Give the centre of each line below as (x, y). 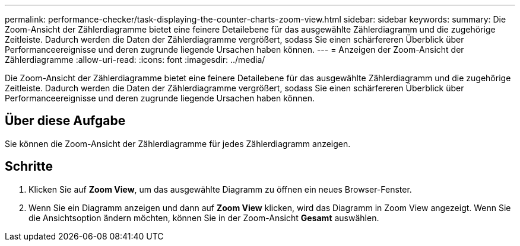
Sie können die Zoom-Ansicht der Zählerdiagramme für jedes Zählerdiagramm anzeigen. (178, 143)
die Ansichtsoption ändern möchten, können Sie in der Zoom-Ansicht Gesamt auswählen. (204, 218)
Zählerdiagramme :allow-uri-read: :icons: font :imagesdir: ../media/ (135, 60)
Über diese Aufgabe (65, 121)
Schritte (29, 167)
